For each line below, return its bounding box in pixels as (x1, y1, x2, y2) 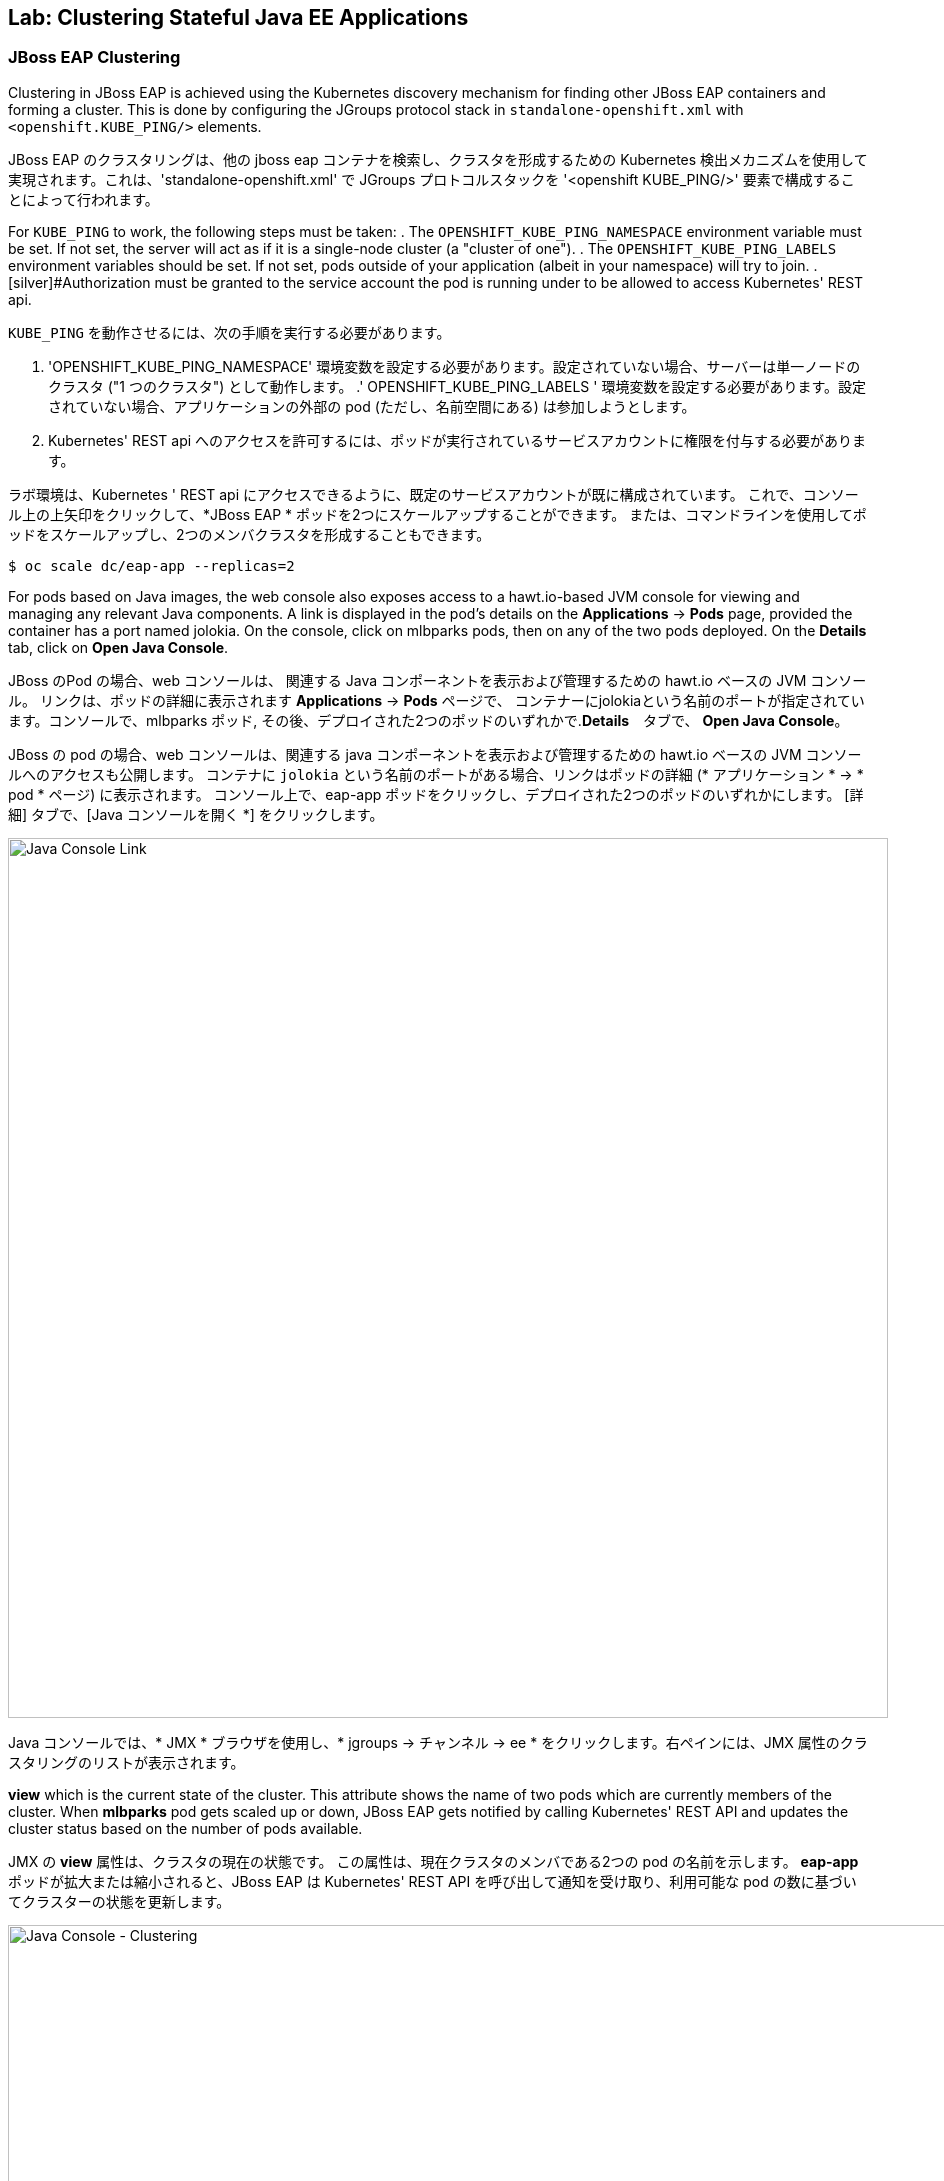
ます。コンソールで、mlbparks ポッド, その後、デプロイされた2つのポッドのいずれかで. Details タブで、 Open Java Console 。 (8, 711, 849, 729)
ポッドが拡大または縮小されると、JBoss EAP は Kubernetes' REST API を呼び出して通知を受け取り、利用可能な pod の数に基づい (8, 1872, 857, 1890)
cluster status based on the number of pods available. (8, 1819, 363, 1837)
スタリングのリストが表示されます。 (8, 1753, 245, 1771)
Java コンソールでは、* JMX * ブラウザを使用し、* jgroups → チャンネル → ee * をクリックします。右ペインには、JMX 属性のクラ (8, 1733, 868, 1751)
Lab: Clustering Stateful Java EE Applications (8, 5, 469, 30)
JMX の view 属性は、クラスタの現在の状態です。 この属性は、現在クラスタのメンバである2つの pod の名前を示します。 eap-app (8, 1852, 859, 1870)
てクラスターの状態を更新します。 (8, 1892, 231, 1910)
